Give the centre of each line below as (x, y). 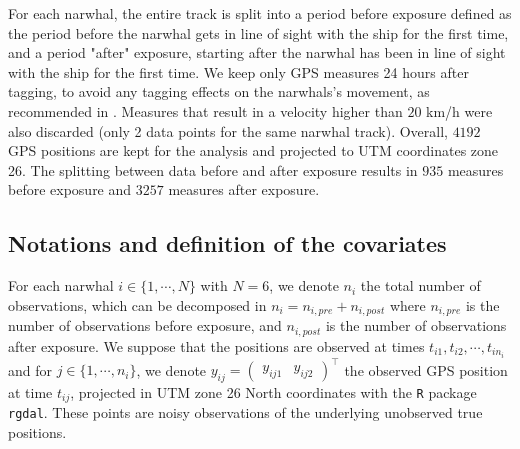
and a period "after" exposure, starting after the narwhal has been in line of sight (257, 52)
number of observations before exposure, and (145, 325)
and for (30, 369)
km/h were (459, 110)
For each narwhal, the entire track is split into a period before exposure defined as (260, 13)
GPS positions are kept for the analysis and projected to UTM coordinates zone (253, 150)
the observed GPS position (426, 369)
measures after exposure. (244, 189)
